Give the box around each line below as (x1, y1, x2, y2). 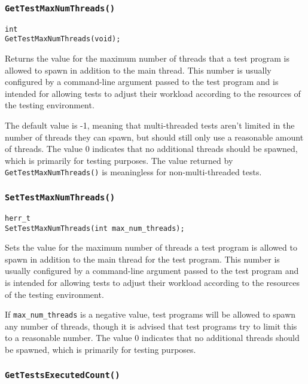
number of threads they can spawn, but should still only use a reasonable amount (5, 130, 304, 143)
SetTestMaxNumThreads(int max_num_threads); (5, 224, 185, 233)
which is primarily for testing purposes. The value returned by (5, 154, 233, 166)
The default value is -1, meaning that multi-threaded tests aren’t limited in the (5, 119, 295, 132)
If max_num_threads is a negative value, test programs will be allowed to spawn (5, 308, 296, 321)
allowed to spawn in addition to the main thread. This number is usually (5, 63, 272, 76)
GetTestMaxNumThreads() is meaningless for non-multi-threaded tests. (5, 166, 262, 178)
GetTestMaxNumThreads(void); (5, 35, 121, 44)
